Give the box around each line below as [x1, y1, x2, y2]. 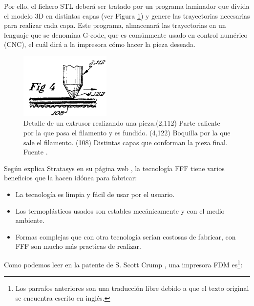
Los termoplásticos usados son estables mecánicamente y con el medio [15, 205, 225, 216]
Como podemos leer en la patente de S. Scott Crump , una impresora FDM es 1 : [4, 258, 243, 269]
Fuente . [23, 147, 48, 157]
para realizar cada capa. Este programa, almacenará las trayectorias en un [4, 20, 226, 30]
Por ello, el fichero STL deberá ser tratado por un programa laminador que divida [4, 1, 250, 11]
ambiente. [15, 215, 44, 225]
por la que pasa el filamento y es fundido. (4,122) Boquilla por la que [23, 127, 231, 137]
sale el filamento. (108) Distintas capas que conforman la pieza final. [23, 137, 228, 147]
